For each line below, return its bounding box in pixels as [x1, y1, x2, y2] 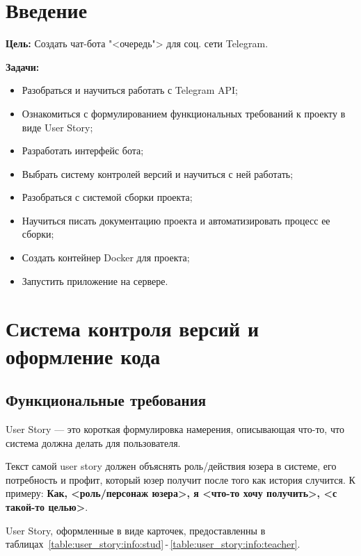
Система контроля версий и [6, 314, 259, 343]
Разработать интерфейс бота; [22, 143, 144, 158]
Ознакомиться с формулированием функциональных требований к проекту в [22, 106, 346, 120]
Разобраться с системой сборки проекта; [22, 190, 193, 204]
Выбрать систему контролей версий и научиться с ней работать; [22, 166, 294, 181]
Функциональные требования [6, 389, 207, 411]
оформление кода [6, 341, 161, 370]
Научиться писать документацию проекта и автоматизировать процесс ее [22, 213, 330, 227]
